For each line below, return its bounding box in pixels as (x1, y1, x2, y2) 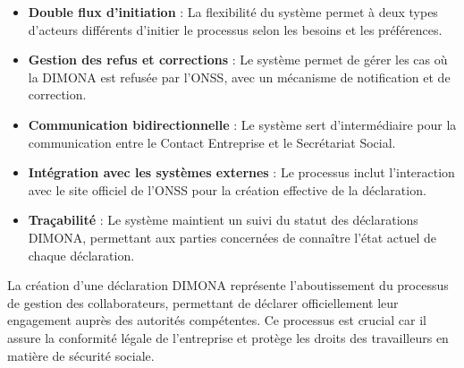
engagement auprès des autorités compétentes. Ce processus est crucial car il (7, 311, 426, 329)
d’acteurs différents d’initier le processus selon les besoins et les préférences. (28, 20, 443, 39)
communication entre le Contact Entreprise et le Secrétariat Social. (28, 133, 396, 151)
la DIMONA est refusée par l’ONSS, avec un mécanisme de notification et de (28, 67, 451, 86)
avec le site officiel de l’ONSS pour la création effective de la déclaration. (28, 180, 426, 199)
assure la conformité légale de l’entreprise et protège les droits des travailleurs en (7, 328, 449, 347)
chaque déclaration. (28, 245, 135, 264)
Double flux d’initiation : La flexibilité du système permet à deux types (28, 3, 438, 21)
